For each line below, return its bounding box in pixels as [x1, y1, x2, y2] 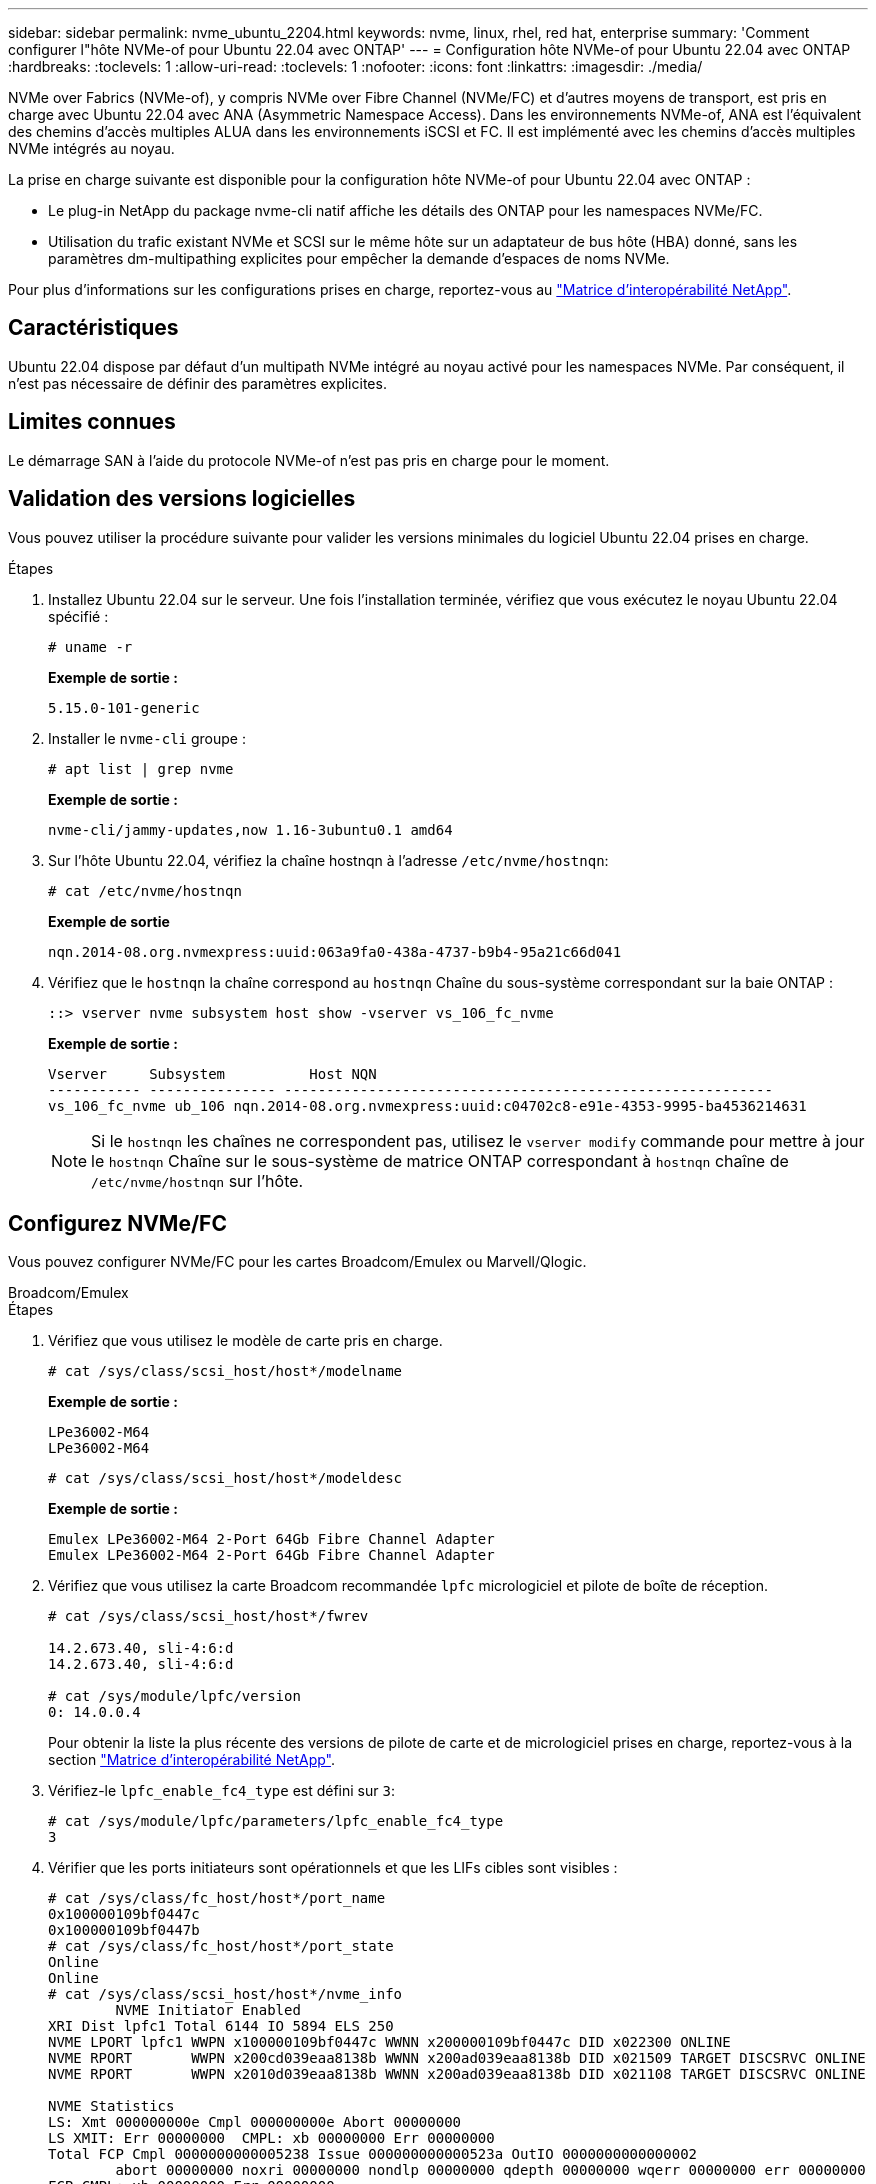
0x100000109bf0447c [48, 1906, 200, 1923]
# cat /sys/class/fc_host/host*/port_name [48, 1890, 386, 1907]
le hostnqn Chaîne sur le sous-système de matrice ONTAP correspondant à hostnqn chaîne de [91, 1150, 789, 1171]
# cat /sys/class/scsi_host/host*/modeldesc [48, 1470, 403, 1487]
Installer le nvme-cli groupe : [48, 729, 246, 747]
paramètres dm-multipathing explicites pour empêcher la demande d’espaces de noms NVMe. [48, 250, 670, 267]
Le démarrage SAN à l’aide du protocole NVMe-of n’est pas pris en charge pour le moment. [8, 451, 610, 469]
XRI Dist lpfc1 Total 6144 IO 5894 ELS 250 [48, 2018, 394, 2035]
